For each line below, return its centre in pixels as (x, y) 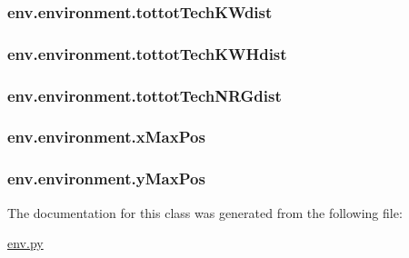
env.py (25, 243)
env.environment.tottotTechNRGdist (145, 95)
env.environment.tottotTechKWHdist (147, 53)
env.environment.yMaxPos (106, 179)
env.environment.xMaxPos (106, 137)
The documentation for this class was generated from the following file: (205, 212)
